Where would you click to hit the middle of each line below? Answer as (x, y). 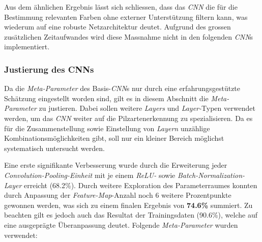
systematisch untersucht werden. (54, 148)
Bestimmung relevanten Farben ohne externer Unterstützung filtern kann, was (126, 17)
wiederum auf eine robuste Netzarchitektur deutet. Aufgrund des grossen (118, 27)
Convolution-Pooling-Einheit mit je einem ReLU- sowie (90, 175)
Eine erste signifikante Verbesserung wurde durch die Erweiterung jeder (116, 165)
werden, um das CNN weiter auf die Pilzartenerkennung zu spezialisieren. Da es (128, 118)
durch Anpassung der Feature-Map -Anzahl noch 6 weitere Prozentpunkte (118, 195)
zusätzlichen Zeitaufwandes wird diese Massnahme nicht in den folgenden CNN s (129, 36)
